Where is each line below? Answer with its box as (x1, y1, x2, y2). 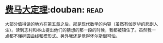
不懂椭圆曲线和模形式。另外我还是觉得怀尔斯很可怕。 (13, 33, 120, 39)
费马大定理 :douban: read (5, 4, 103, 15)
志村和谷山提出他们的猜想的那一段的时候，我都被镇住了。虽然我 (24, 27, 152, 32)
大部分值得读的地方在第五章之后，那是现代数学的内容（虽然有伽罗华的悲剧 (5, 21, 154, 27)
